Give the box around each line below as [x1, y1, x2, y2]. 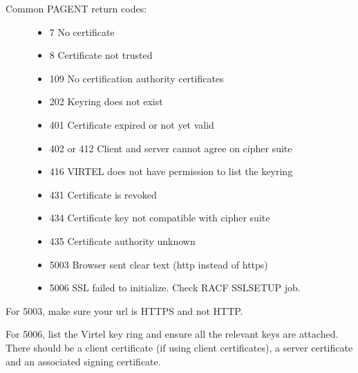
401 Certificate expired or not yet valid [49, 117, 214, 131]
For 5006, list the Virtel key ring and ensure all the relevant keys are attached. [6, 327, 339, 341]
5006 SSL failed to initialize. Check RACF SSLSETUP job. [49, 280, 301, 295]
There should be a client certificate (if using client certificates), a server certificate [6, 340, 353, 354]
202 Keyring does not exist [49, 94, 163, 109]
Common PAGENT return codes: [6, 1, 147, 15]
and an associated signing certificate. [6, 354, 161, 368]
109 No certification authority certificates [49, 71, 224, 85]
